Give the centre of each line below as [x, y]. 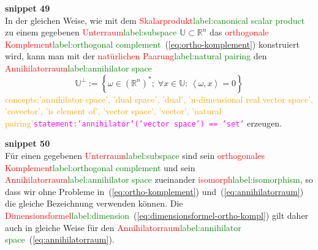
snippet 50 [28, 143]
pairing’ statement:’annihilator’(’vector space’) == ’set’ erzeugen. [143, 123]
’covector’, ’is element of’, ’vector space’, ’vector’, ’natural [113, 111]
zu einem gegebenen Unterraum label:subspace [91, 32]
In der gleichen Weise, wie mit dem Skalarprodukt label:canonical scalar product [155, 20]
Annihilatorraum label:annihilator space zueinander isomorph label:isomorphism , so [159, 179]
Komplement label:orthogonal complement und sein [100, 167]
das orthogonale [239, 32]
